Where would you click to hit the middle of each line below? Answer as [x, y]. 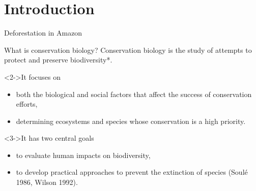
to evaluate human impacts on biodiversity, [83, 155]
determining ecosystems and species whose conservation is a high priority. [131, 121]
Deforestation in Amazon [43, 33]
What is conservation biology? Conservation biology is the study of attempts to [128, 50]
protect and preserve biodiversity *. [58, 60]
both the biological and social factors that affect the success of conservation [134, 94]
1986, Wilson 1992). [47, 182]
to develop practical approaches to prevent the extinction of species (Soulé [132, 172]
